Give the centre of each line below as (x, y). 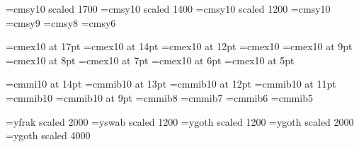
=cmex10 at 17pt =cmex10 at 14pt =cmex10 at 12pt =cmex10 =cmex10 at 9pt (179, 46)
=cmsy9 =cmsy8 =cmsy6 (61, 22)
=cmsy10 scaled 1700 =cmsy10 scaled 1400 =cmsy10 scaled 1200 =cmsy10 (168, 8)
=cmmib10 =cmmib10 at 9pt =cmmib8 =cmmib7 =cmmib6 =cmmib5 (159, 97)
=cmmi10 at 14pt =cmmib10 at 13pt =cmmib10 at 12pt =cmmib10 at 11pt (171, 84)
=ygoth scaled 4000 (48, 135)
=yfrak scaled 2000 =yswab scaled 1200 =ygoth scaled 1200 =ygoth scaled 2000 (180, 121)
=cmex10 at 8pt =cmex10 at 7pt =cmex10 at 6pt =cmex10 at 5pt (150, 60)
